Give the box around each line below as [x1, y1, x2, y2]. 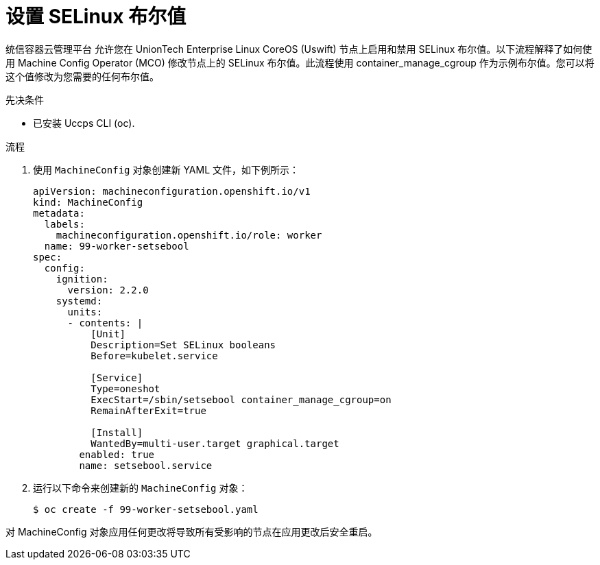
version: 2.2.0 [67, 284, 149, 296]
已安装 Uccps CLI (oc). [33, 117, 135, 129]
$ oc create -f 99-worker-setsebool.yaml [33, 503, 259, 515]
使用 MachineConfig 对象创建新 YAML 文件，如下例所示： [33, 163, 300, 176]
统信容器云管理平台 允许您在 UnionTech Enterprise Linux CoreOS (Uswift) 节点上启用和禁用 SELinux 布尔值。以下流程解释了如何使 [5, 43, 592, 55]
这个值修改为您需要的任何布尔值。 [5, 70, 159, 82]
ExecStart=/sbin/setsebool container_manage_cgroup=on [91, 394, 392, 405]
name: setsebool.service [79, 459, 213, 471]
